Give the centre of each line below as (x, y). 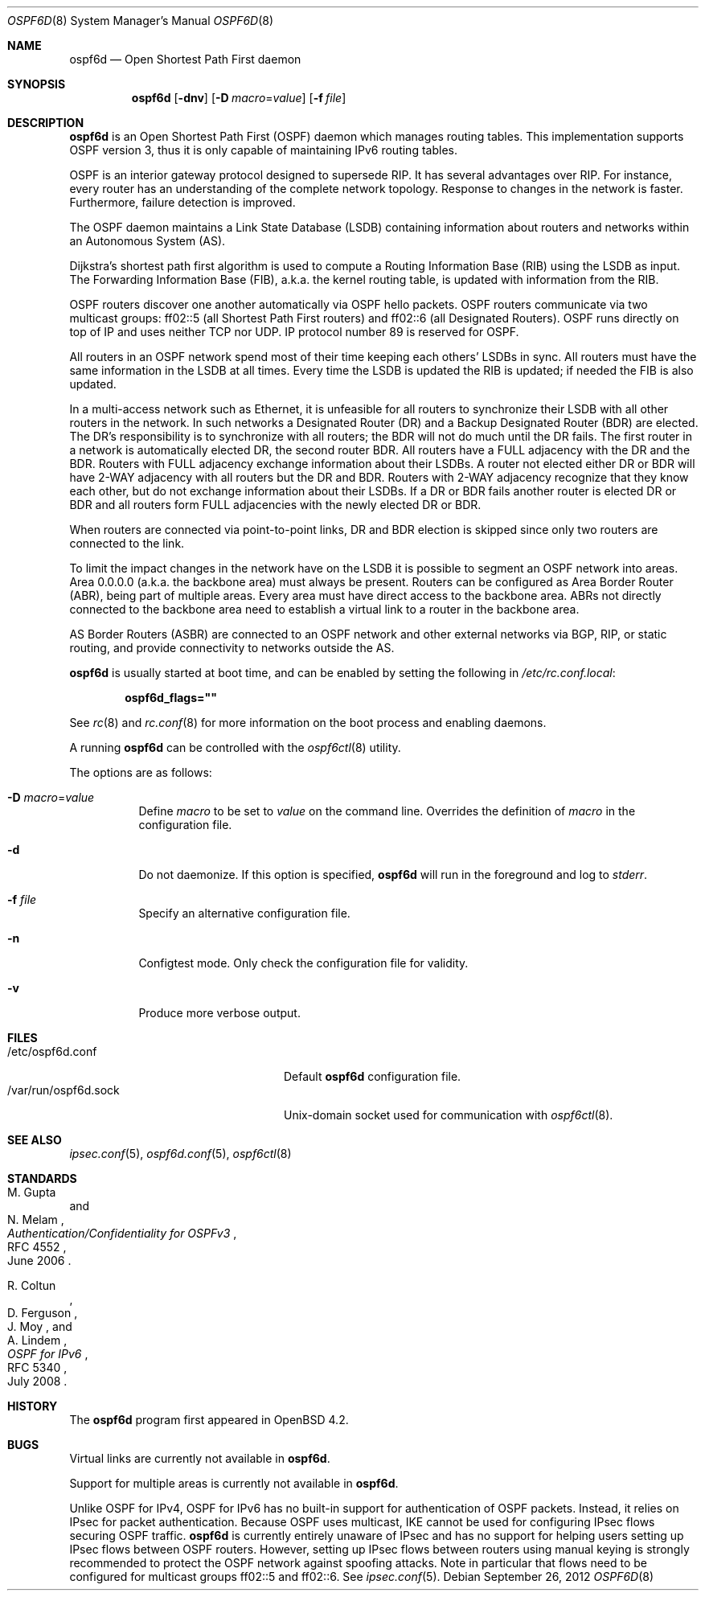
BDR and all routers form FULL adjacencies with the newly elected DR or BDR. (275, 505)
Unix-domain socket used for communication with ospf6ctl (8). (449, 1115)
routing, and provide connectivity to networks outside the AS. (232, 648)
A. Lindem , (37, 1340)
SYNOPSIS (37, 84)
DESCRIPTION (46, 123)
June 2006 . (39, 1260)
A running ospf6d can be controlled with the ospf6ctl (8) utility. (235, 747)
